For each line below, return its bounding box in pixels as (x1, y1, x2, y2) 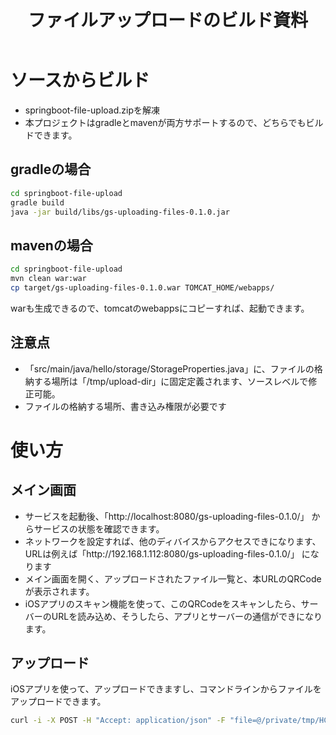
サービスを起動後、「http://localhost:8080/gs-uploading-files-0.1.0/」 (24, 510, 310, 522)
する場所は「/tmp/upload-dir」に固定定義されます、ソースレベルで (33, 375, 309, 387)
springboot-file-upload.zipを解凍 (24, 104, 161, 116)
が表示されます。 (24, 585, 95, 597)
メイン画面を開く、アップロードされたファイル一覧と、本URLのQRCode (24, 572, 322, 585)
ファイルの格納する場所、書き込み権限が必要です (24, 400, 227, 412)
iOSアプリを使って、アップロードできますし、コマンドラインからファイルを (10, 683, 322, 695)
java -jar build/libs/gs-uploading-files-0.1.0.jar (10, 207, 230, 217)
